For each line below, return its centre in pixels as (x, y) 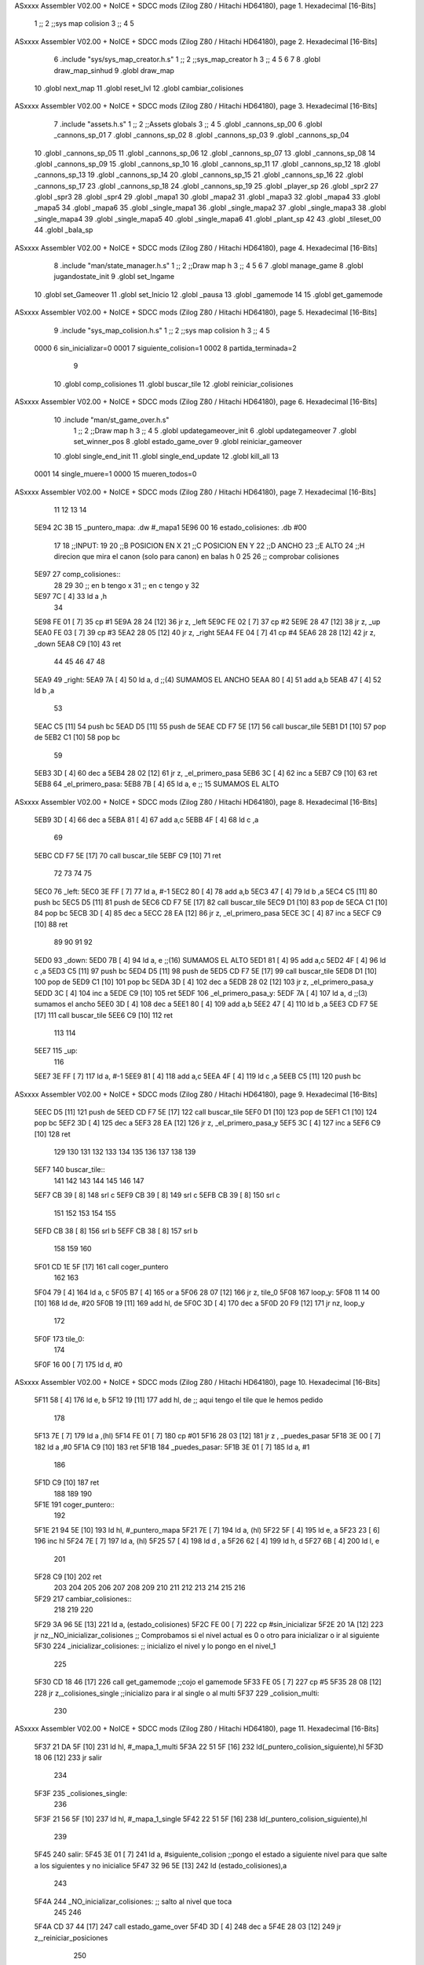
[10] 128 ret (52, 1134)
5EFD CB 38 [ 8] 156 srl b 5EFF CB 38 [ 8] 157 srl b (116, 1231)
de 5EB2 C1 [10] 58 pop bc (77, 737)
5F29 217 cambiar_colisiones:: (83, 1599)
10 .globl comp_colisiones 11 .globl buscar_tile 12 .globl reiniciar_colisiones (174, 384)
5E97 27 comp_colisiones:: (77, 575)
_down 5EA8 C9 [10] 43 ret (78, 644)
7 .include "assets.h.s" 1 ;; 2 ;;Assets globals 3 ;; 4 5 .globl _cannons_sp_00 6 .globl (188, 124)
